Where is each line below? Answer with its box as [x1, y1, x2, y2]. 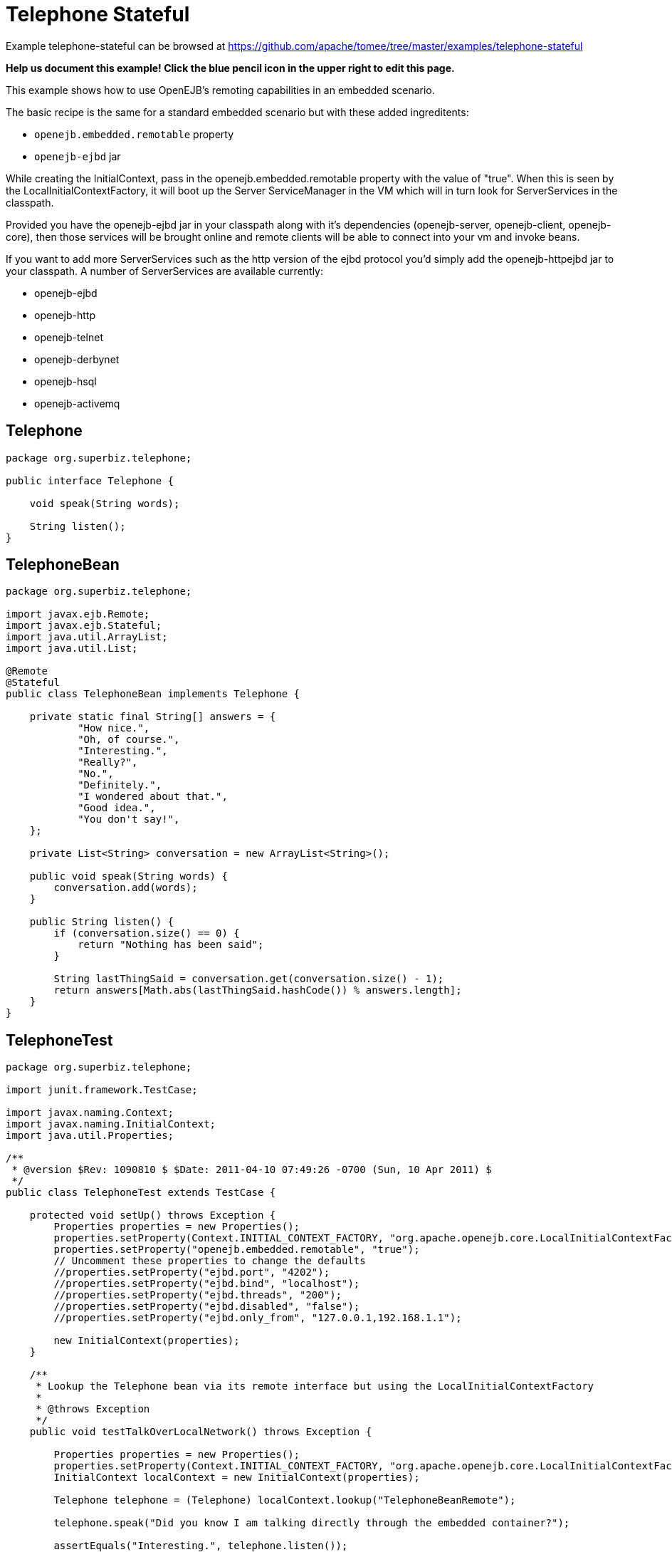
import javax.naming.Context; [6, 1107, 174, 1119]
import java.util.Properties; [6, 1130, 174, 1142]
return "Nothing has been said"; [78, 939, 264, 951]
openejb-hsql [34, 375, 97, 387]
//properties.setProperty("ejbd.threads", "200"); [53, 1289, 342, 1301]
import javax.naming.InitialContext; [6, 1118, 216, 1130]
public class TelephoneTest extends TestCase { [6, 1187, 276, 1199]
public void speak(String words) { [29, 870, 228, 882]
